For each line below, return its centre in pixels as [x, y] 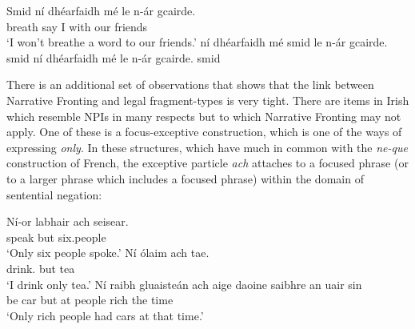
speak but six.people [56, 237]
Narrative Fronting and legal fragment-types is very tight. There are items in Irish [208, 100]
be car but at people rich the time [90, 300]
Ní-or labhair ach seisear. [68, 221]
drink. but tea [41, 268]
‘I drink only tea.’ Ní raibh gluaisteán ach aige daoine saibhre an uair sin [184, 284]
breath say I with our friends [77, 26]
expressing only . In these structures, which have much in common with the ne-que [207, 147]
